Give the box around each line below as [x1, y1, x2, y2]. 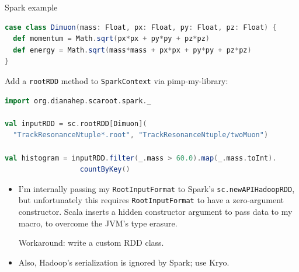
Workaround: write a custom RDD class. [18, 236, 164, 249]
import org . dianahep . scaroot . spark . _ [5, 96, 151, 105]
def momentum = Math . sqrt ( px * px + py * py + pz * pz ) [13, 34, 210, 43]
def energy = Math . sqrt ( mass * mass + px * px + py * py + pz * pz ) [13, 46, 252, 54]
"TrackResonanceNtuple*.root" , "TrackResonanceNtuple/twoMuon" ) [13, 131, 269, 140]
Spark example [5, 1, 58, 13]
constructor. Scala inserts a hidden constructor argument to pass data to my [18, 205, 293, 218]
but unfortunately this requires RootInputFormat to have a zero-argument [18, 194, 284, 206]
